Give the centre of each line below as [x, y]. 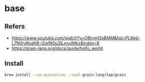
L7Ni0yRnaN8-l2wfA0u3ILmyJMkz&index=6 [55, 43]
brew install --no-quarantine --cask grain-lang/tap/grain [65, 75]
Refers [15, 26]
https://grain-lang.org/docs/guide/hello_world [57, 48]
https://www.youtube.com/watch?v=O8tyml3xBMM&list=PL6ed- [76, 38]
